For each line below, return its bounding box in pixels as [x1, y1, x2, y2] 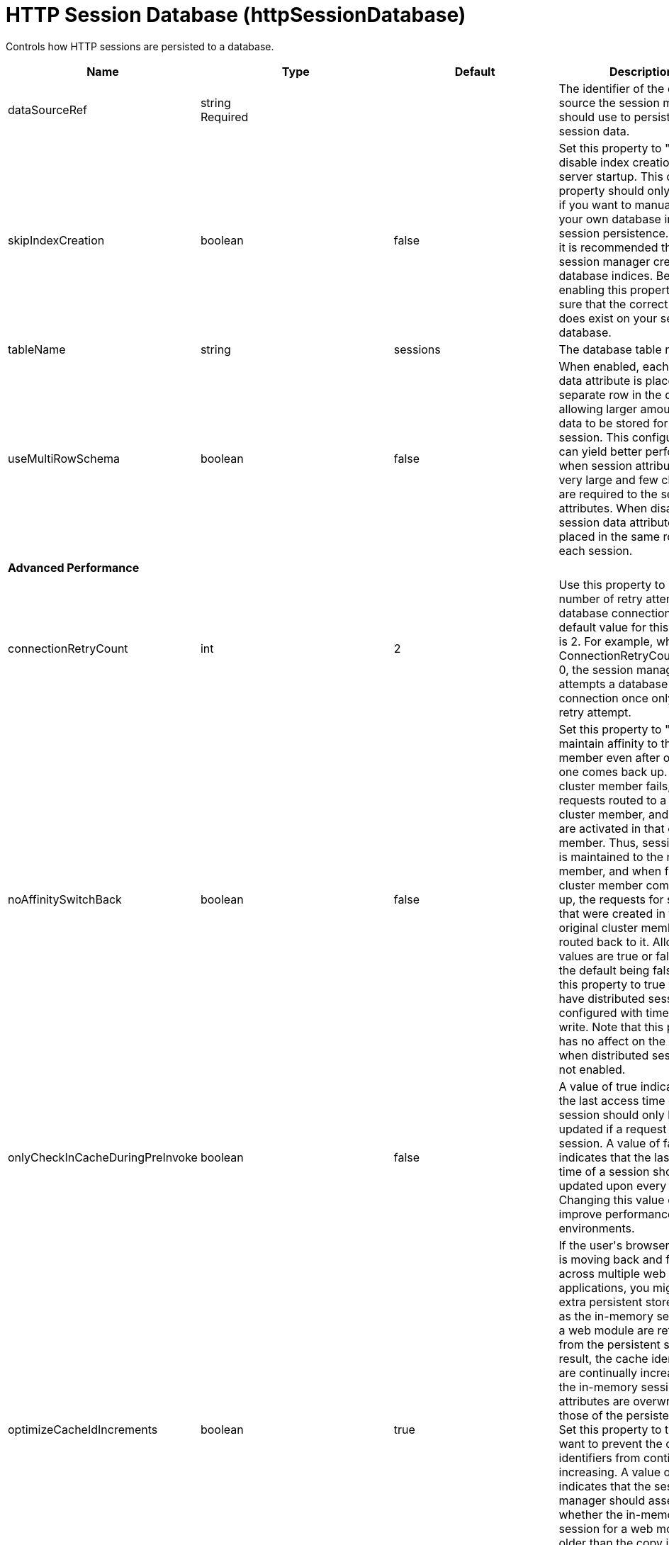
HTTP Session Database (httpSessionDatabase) [6, 3, 466, 27]
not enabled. [558, 1062, 626, 1077]
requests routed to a [558, 792, 667, 807]
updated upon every [558, 1178, 667, 1193]
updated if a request [558, 1121, 667, 1136]
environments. [558, 1220, 635, 1235]
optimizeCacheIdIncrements [8, 1422, 158, 1437]
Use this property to [558, 577, 665, 592]
